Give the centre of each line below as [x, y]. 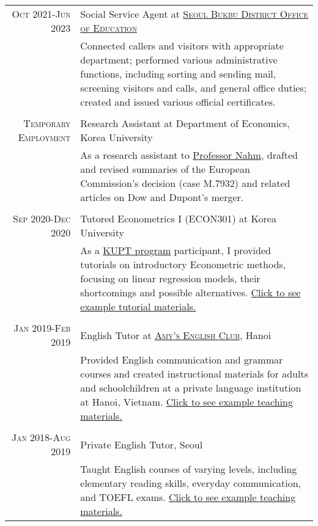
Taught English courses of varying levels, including [189, 469]
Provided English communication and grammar [182, 360]
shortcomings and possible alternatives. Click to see [190, 292]
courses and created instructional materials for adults [194, 374]
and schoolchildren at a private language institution [191, 388]
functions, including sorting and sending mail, [178, 74]
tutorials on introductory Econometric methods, [183, 264]
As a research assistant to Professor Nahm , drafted [189, 155]
